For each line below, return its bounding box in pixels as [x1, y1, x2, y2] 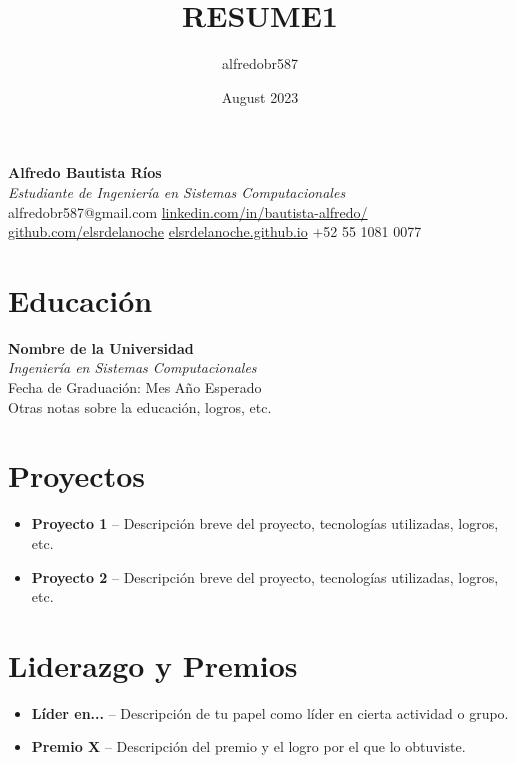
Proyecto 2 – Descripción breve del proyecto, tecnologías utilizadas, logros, [31, 566, 499, 587]
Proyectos [8, 455, 145, 496]
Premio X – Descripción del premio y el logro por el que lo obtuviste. [31, 736, 466, 757]
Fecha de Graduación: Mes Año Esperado [8, 377, 262, 397]
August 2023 [221, 86, 299, 107]
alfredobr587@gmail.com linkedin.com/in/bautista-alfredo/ [8, 201, 368, 222]
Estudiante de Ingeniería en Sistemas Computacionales [8, 181, 346, 202]
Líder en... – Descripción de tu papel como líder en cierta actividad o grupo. [31, 702, 509, 723]
